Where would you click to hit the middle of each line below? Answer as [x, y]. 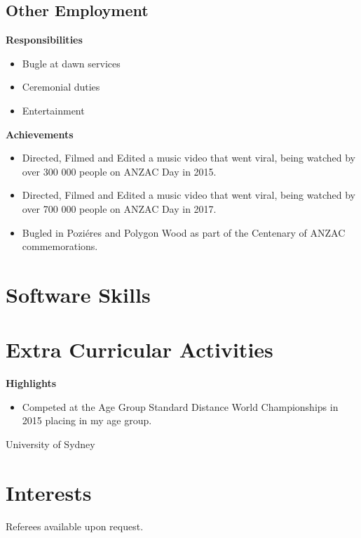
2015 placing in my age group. [87, 420]
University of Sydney [50, 444]
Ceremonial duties [61, 87]
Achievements [40, 134]
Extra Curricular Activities [139, 349]
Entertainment [53, 110]
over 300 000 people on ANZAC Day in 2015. [119, 171]
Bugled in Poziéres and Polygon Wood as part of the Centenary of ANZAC [184, 232]
